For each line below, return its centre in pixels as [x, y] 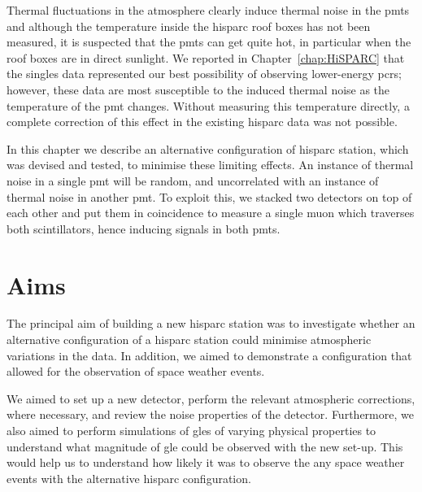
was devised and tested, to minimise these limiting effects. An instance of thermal [210, 165]
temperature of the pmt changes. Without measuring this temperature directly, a [208, 105]
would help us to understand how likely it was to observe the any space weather [206, 462]
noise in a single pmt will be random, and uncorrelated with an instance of [193, 180]
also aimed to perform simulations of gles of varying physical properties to [191, 430]
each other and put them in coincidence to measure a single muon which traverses [211, 213]
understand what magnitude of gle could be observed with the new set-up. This [205, 446]
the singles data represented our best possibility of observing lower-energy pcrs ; [204, 74]
